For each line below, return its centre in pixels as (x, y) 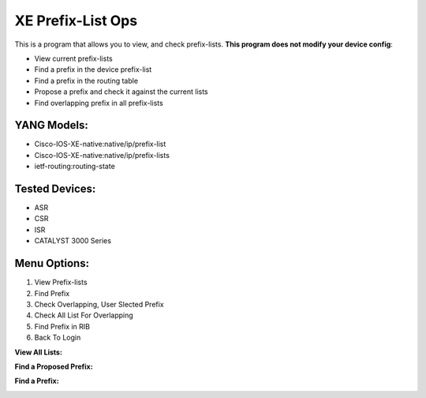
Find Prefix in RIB (62, 326)
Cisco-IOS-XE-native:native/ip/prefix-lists (102, 155)
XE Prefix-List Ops (76, 21)
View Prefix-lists (61, 282)
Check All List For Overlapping (84, 315)
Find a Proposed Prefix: (54, 366)
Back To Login (58, 338)
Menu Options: (52, 263)
